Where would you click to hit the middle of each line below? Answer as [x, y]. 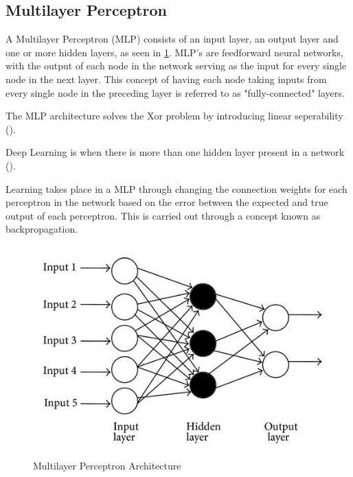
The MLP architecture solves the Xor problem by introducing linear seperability [174, 116]
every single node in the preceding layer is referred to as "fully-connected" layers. [175, 92]
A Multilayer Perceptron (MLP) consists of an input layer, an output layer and [172, 39]
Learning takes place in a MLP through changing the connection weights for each [176, 188]
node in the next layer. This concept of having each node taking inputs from [166, 79]
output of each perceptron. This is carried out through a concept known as [163, 215]
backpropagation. [42, 229]
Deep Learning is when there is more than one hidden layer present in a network [175, 152]
